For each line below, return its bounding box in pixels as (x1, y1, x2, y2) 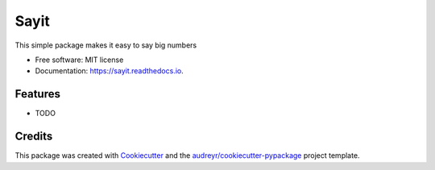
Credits (14, 130, 53, 143)
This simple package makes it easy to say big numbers (14, 40, 197, 50)
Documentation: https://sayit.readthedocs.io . (35, 66, 184, 76)
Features (14, 87, 60, 101)
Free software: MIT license (35, 55, 124, 64)
